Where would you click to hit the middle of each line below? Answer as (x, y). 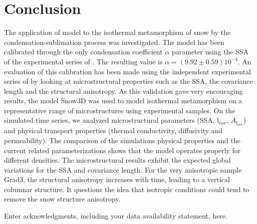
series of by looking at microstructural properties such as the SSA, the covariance (128, 81)
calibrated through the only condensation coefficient (83, 52)
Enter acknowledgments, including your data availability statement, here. (116, 216)
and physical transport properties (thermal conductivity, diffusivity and (113, 130)
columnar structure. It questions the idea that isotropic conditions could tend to (127, 189)
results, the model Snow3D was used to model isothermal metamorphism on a (123, 101)
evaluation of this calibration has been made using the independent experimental (128, 71)
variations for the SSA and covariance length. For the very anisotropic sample (123, 169)
